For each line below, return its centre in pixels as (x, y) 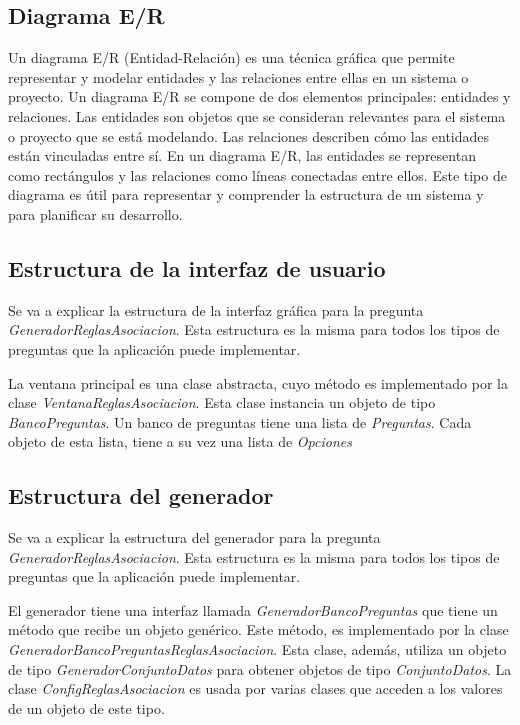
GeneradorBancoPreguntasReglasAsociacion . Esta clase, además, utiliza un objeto (257, 649)
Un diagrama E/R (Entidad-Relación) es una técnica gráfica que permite (231, 57)
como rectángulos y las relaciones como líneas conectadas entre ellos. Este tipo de (257, 174)
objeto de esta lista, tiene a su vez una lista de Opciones (180, 441)
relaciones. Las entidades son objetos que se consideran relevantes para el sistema (257, 115)
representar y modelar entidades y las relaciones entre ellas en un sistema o (238, 76)
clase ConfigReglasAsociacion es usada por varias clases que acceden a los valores (255, 688)
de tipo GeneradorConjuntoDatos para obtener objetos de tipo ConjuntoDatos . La (260, 668)
